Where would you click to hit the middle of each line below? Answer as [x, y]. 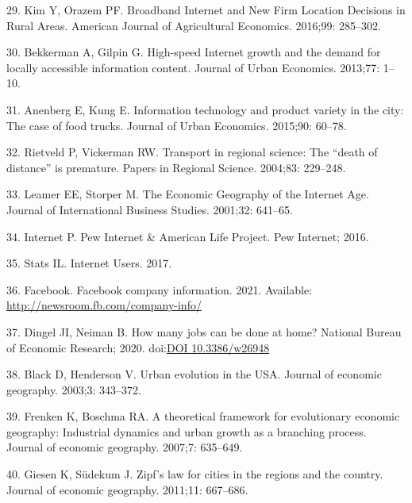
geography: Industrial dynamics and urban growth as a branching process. [187, 431]
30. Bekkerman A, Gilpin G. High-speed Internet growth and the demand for [194, 52]
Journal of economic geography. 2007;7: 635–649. [125, 447]
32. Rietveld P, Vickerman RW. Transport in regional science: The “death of [192, 152]
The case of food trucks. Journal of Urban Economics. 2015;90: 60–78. [177, 125]
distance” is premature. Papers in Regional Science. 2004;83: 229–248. [176, 167]
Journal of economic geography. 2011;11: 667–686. [127, 489]
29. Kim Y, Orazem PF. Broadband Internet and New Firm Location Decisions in [206, 10]
